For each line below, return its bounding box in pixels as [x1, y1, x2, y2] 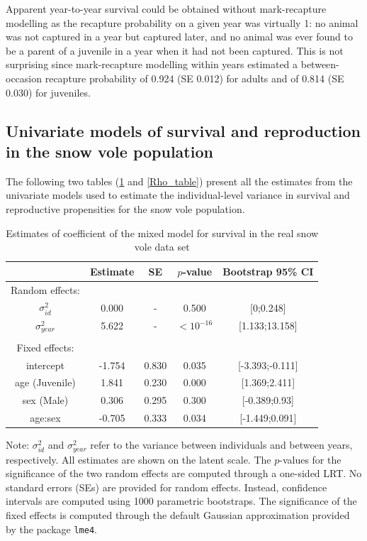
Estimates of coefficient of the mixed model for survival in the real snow [6, 225, 319, 240]
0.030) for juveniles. [6, 84, 91, 99]
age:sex [30, 410, 61, 425]
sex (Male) [22, 393, 69, 408]
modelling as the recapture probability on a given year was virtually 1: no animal [6, 15, 358, 30]
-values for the [279, 452, 341, 466]
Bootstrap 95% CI [222, 263, 314, 278]
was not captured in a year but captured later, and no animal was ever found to [6, 29, 353, 44]
